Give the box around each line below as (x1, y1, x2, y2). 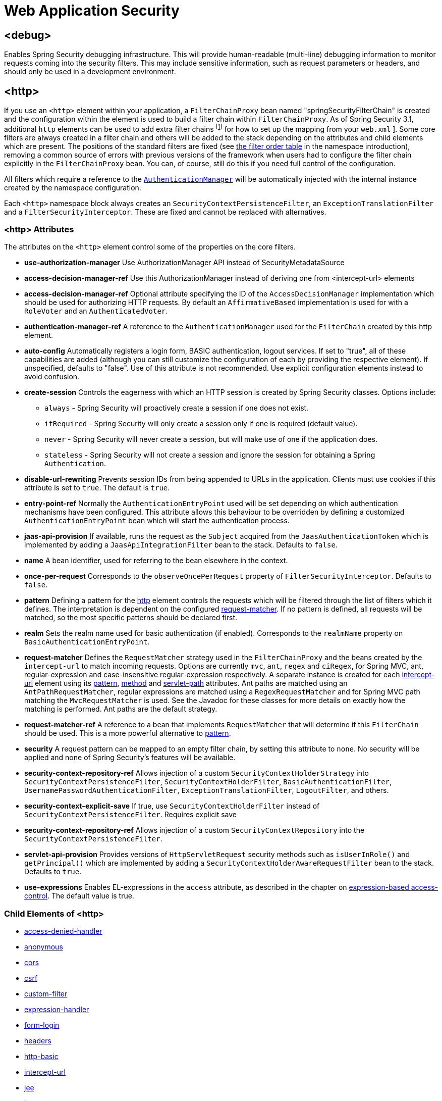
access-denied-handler (24, 927, 102, 936)
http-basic (24, 1052, 59, 1061)
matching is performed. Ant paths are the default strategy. (24, 705, 217, 714)
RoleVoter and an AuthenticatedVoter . (24, 307, 168, 316)
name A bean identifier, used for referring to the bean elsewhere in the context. (24, 556, 288, 565)
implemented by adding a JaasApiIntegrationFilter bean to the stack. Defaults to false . (24, 540, 338, 549)
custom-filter (24, 989, 68, 998)
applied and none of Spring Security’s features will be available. (24, 753, 236, 762)
